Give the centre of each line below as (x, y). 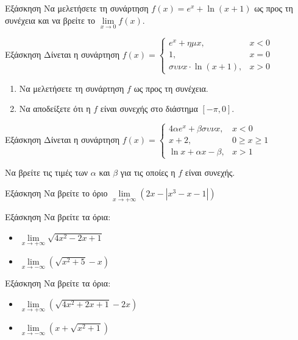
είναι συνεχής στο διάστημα (149, 109)
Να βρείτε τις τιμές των (47, 172)
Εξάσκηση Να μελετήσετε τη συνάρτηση (77, 8)
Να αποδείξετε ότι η (55, 109)
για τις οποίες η (148, 172)
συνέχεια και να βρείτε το (50, 20)
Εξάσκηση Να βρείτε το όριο (56, 193)
